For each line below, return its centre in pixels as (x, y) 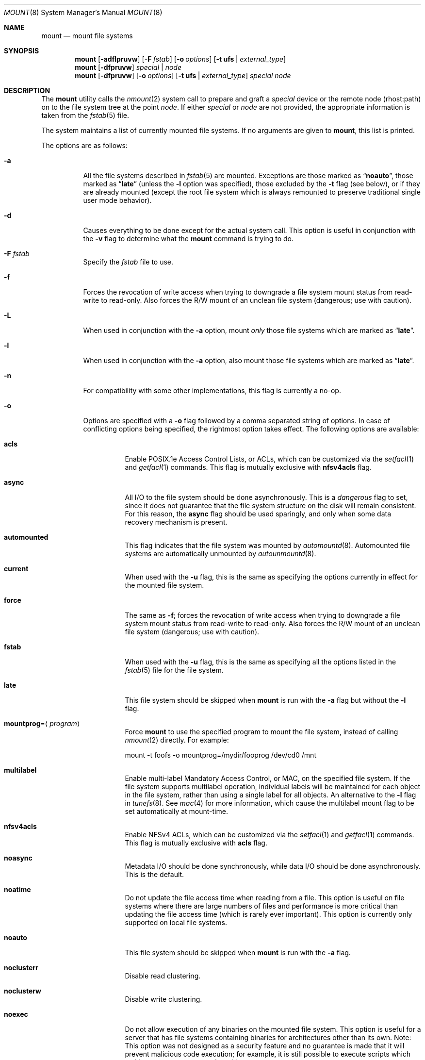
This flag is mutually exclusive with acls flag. (196, 843)
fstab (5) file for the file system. (174, 670)
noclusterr (21, 968)
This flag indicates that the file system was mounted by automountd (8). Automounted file (267, 545)
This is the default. (155, 874)
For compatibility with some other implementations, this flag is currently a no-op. (212, 390)
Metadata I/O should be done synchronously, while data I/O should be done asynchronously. (273, 866)
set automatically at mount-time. (176, 811)
